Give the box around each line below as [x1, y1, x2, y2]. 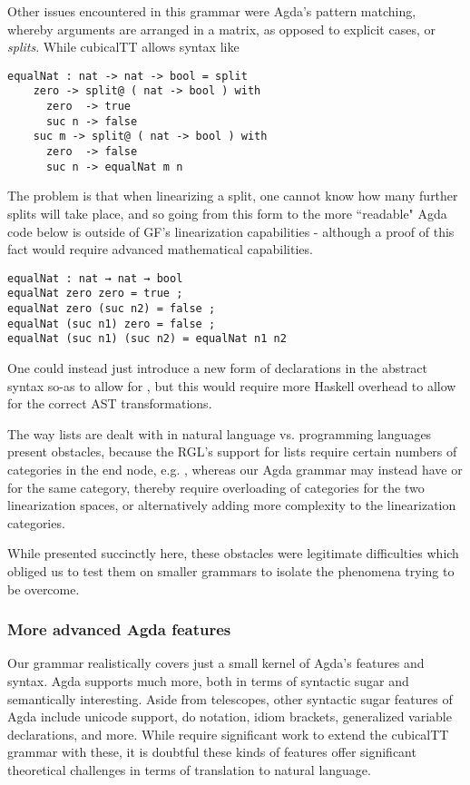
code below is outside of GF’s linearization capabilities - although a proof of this [7, 221, 455, 240]
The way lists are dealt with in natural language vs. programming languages [7, 424, 432, 443]
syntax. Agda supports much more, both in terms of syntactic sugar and [7, 671, 409, 690]
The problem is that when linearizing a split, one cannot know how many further [7, 186, 458, 205]
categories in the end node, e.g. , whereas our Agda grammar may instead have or [7, 460, 463, 478]
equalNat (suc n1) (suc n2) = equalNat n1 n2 [7, 332, 287, 346]
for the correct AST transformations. [7, 394, 212, 413]
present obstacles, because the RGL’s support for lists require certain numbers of [7, 442, 457, 461]
